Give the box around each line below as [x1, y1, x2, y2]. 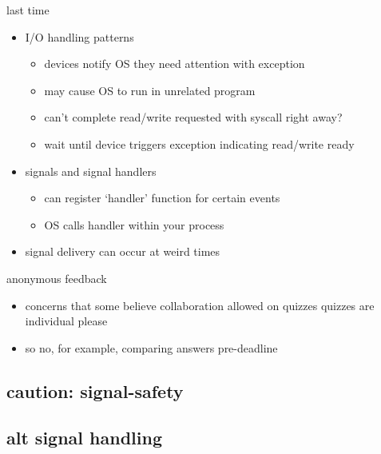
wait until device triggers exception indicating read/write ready [44, 135, 355, 152]
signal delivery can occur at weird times [25, 243, 220, 260]
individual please [25, 313, 108, 329]
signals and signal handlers [25, 162, 157, 179]
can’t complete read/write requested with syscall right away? [44, 109, 343, 125]
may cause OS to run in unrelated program [44, 82, 256, 98]
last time [6, 2, 50, 18]
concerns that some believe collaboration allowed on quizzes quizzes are [25, 297, 375, 313]
